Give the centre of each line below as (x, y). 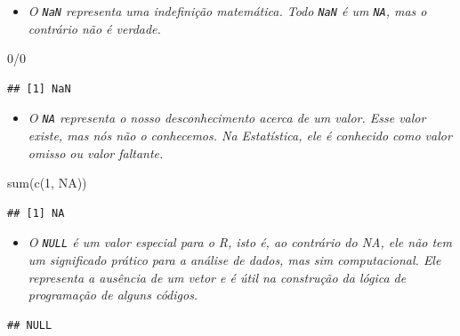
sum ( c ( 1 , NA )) (47, 183)
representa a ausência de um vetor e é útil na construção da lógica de (217, 277)
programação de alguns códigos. (113, 295)
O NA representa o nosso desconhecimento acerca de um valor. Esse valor (227, 118)
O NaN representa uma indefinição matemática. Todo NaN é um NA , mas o (227, 11)
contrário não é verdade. (94, 28)
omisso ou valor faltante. (96, 152)
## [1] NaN (39, 88)
